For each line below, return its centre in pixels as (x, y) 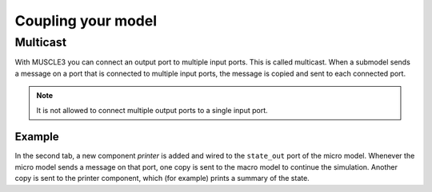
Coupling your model (86, 21)
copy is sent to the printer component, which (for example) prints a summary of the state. (162, 178)
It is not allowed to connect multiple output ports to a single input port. (152, 110)
